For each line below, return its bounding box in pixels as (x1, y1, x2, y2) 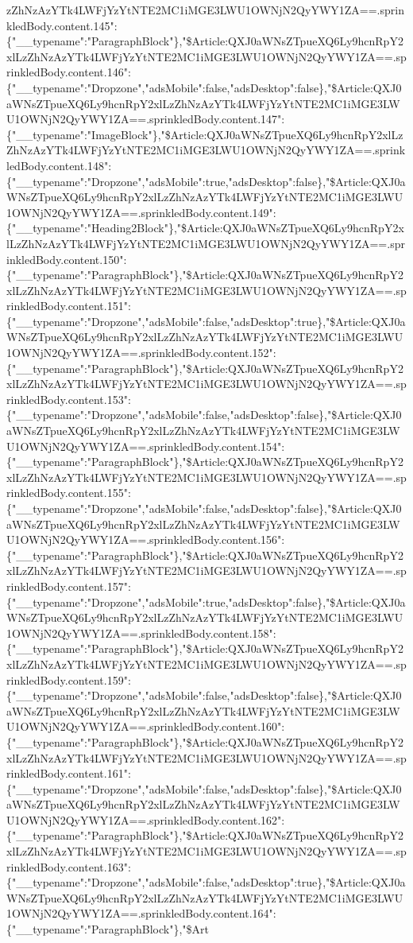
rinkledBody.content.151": (6, 297, 131, 314)
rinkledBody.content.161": (6, 765, 131, 782)
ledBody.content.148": (6, 157, 112, 173)
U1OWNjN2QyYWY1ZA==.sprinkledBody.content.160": (6, 718, 285, 735)
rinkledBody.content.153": (6, 390, 131, 407)
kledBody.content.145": (6, 17, 118, 33)
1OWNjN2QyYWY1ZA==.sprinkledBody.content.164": (6, 905, 276, 922)
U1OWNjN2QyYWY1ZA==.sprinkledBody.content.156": (6, 531, 285, 548)
